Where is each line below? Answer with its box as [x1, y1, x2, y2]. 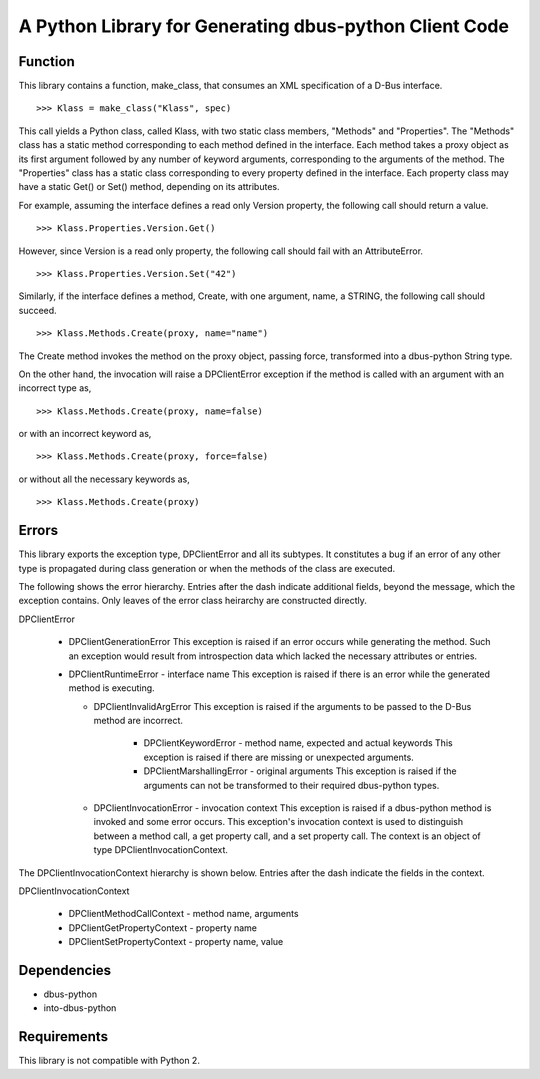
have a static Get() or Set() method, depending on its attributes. [18, 181, 280, 193]
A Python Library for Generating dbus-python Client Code [18, 15, 510, 37]
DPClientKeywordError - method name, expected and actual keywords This [143, 737, 454, 749]
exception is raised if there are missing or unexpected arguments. [143, 751, 414, 763]
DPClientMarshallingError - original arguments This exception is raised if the [143, 765, 457, 777]
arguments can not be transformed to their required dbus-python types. [143, 779, 440, 791]
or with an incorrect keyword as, [18, 428, 152, 440]
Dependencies [18, 961, 112, 979]
